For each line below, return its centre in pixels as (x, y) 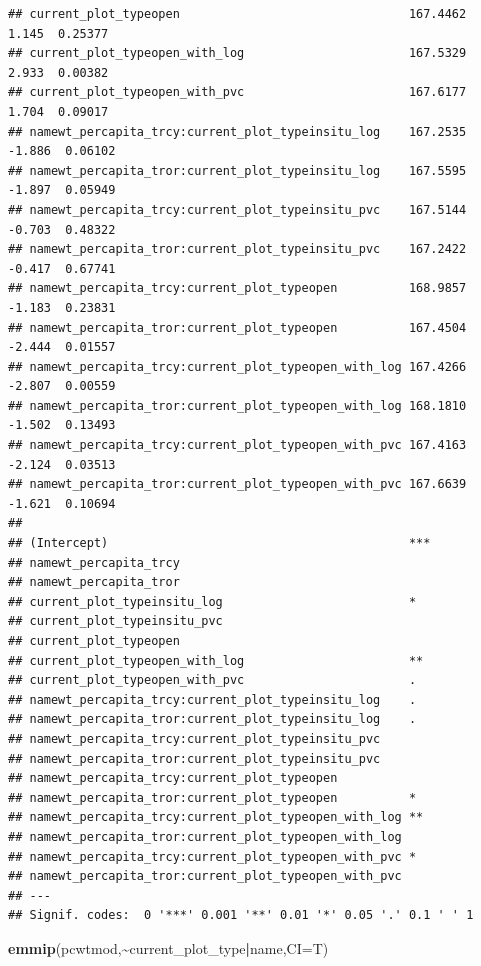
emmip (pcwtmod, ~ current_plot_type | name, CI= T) (168, 947)
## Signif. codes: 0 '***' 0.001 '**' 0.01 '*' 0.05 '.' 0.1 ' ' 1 (241, 915)
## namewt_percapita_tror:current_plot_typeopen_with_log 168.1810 (237, 405)
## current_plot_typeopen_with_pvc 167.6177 (237, 92)
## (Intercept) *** (219, 543)
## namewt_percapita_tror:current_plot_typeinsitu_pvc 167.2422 (237, 249)
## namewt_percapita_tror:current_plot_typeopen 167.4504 (237, 327)
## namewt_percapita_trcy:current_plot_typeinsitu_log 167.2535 (237, 131)
